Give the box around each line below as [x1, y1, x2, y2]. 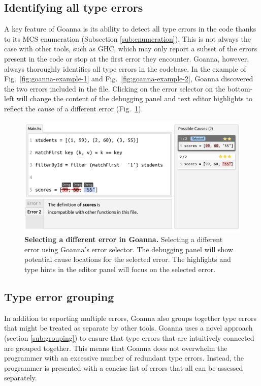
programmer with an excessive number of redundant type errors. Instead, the [4, 352, 244, 363]
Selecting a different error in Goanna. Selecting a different [24, 234, 223, 245]
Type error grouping [4, 288, 114, 304]
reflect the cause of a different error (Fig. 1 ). [4, 103, 143, 113]
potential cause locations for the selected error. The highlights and [24, 254, 231, 264]
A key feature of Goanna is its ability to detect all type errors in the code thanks [4, 23, 256, 34]
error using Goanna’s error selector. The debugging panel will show [24, 244, 233, 254]
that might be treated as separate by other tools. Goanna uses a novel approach [4, 322, 253, 333]
